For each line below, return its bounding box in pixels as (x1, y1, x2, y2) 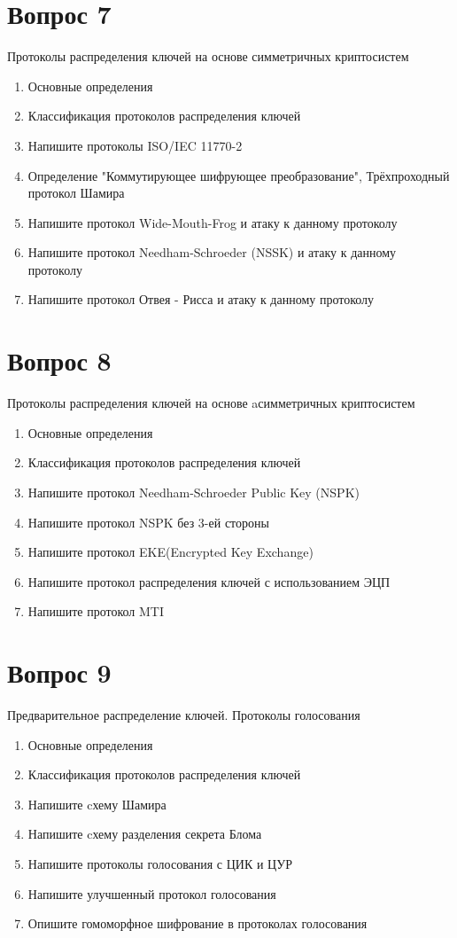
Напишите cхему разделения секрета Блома (27, 825, 262, 843)
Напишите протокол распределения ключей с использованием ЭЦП (27, 572, 391, 590)
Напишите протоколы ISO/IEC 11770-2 (27, 136, 243, 154)
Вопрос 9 (7, 654, 112, 691)
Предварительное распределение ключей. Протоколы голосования (7, 706, 360, 724)
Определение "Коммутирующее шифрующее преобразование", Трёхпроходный (27, 166, 450, 184)
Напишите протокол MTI (27, 602, 164, 621)
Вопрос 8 (7, 342, 112, 379)
